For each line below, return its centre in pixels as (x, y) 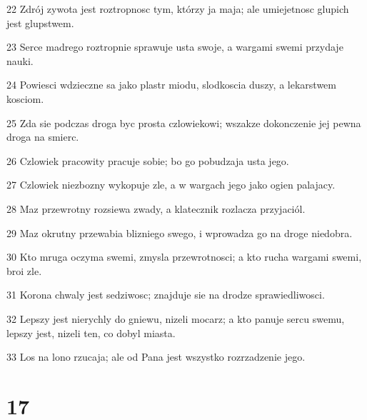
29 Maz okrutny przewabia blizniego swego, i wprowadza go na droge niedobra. (180, 232)
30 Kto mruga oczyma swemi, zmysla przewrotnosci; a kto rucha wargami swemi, (184, 257)
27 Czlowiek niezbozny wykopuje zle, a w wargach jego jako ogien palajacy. (171, 185)
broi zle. (24, 270)
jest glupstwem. (40, 22)
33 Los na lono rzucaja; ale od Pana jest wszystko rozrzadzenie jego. (156, 357)
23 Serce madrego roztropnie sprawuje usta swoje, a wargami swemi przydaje (175, 47)
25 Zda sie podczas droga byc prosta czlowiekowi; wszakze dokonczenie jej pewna (184, 122)
